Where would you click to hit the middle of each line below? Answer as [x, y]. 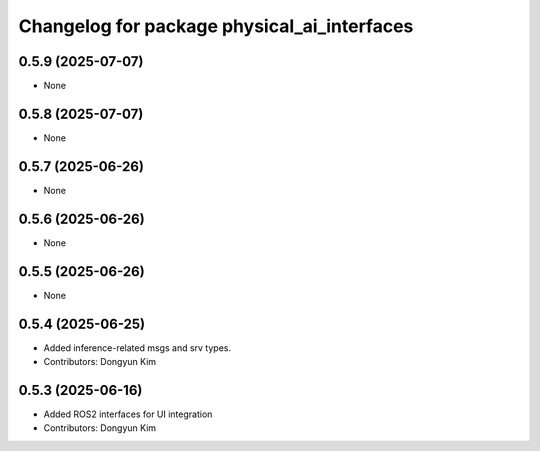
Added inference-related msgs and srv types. [137, 347]
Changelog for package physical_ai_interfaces [216, 26]
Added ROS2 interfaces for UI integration [128, 414]
